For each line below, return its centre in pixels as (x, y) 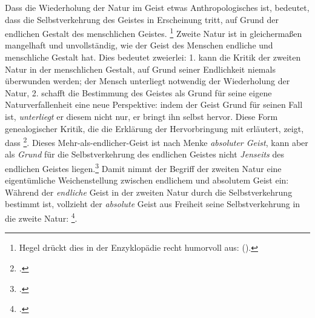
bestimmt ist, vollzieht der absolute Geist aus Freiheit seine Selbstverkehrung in (153, 204)
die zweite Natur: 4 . (41, 217)
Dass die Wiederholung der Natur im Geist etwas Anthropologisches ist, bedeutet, (157, 7)
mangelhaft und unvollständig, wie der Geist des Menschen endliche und (139, 45)
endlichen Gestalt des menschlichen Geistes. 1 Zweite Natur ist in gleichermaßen (154, 32)
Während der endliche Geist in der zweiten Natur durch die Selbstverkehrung (149, 192)
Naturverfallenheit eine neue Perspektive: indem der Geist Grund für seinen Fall (154, 104)
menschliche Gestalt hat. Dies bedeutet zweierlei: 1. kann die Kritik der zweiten (153, 57)
